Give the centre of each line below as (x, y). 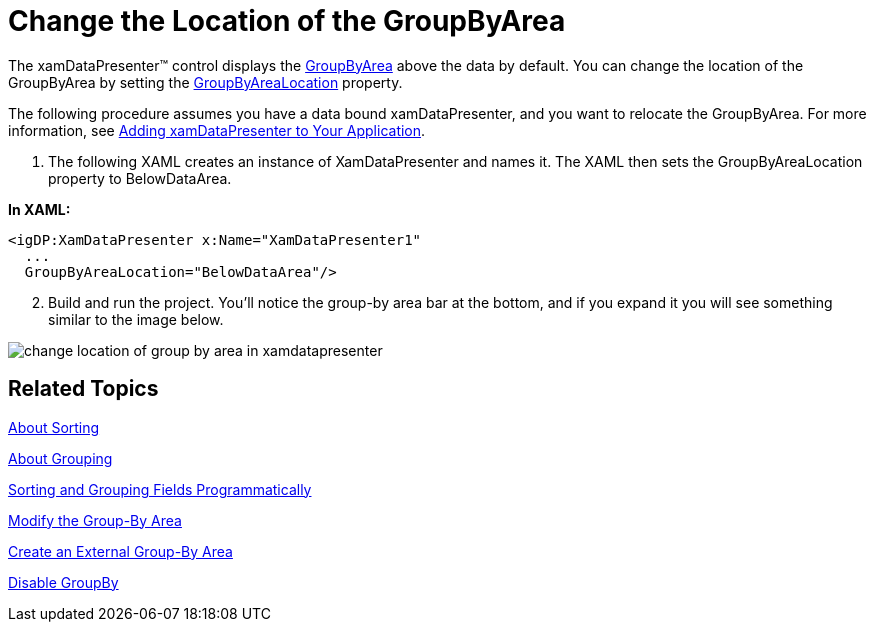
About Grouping (60, 458)
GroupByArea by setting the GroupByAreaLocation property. (205, 82)
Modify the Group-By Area (95, 520)
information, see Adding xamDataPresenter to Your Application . (217, 130)
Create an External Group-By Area (120, 551)
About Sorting (54, 427)
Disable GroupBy (63, 582)
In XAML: (39, 209)
